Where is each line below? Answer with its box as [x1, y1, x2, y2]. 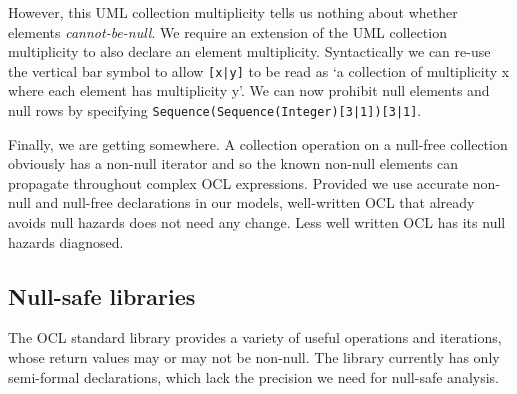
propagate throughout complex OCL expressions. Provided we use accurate [8, 172, 469, 193]
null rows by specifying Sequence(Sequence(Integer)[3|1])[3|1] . [8, 100, 422, 121]
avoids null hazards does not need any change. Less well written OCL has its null [8, 212, 506, 233]
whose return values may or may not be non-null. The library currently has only [8, 347, 500, 368]
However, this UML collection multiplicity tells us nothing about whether [8, 2, 458, 22]
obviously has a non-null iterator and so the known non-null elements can [8, 153, 458, 174]
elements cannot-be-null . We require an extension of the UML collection [8, 21, 447, 42]
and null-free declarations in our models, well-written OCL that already [35, 192, 475, 213]
